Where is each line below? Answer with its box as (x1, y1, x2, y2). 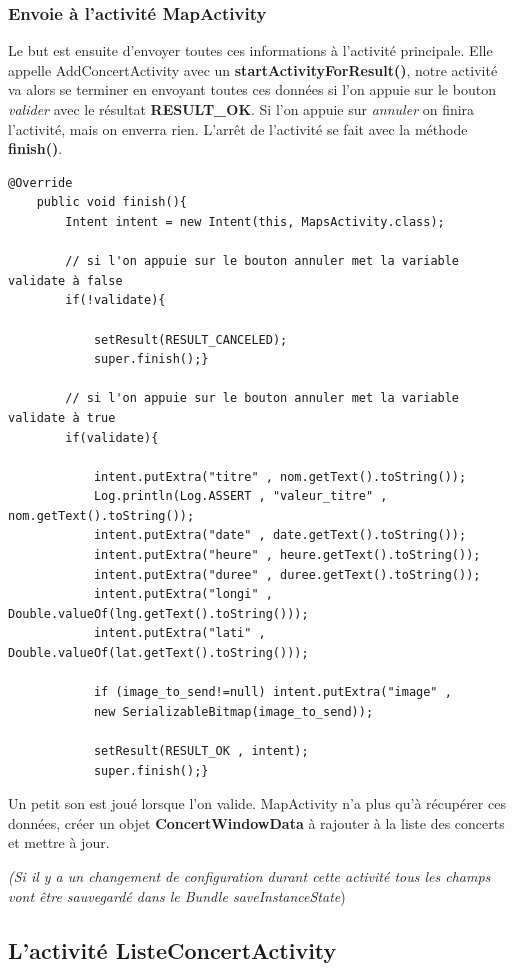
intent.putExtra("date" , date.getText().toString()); (93, 528, 467, 543)
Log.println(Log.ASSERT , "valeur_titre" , (93, 489, 388, 504)
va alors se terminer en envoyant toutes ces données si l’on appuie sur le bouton (8, 79, 496, 100)
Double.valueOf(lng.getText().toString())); (8, 606, 309, 621)
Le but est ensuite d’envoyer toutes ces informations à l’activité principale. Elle (8, 40, 493, 61)
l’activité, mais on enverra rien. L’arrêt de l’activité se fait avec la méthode (8, 118, 468, 139)
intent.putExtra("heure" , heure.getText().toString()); (93, 548, 481, 563)
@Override (8, 175, 73, 190)
